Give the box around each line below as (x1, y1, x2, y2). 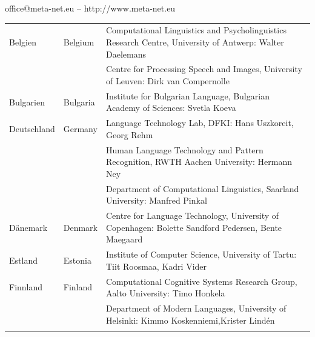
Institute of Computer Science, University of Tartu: (105, 248, 297, 261)
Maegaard (105, 233, 143, 245)
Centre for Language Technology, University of (105, 209, 279, 222)
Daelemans (105, 47, 146, 60)
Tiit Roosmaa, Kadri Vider (105, 259, 207, 272)
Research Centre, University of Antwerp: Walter (105, 35, 284, 48)
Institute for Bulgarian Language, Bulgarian (105, 89, 270, 102)
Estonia (63, 253, 91, 266)
